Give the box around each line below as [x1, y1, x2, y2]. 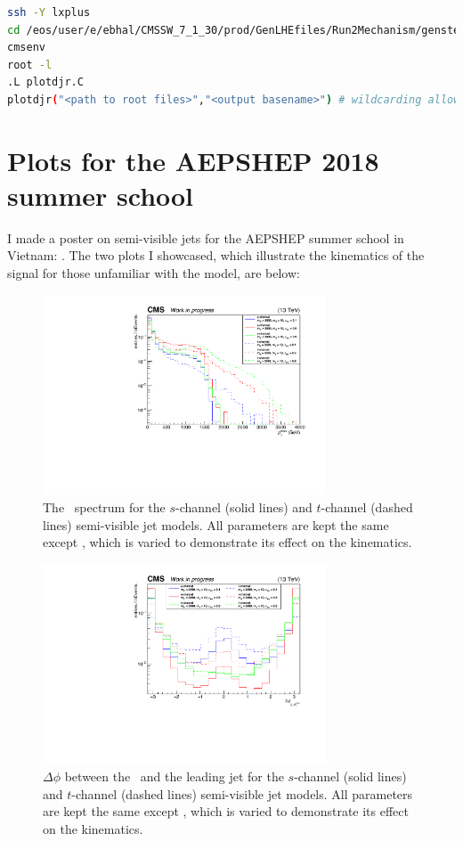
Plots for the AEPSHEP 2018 [7, 142, 379, 178]
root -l [7, 58, 53, 71]
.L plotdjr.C [7, 76, 84, 89]
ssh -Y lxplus [7, 6, 91, 19]
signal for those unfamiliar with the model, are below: [7, 264, 300, 282]
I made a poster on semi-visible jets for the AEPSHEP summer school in [7, 228, 404, 247]
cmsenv [7, 41, 45, 54]
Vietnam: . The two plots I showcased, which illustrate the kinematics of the [7, 246, 425, 265]
